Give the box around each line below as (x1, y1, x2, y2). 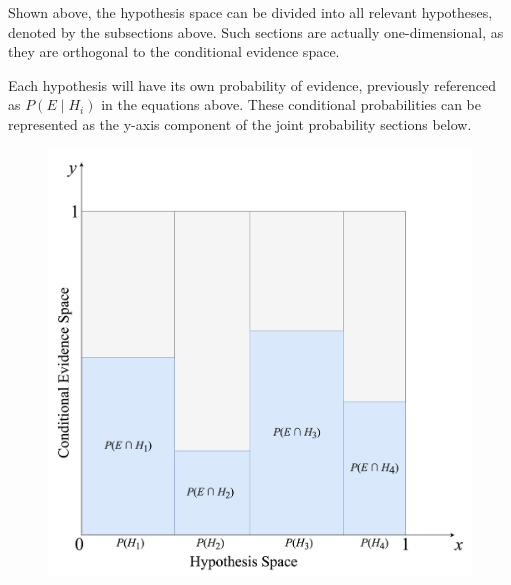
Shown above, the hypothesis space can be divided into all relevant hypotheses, (8, 2, 493, 22)
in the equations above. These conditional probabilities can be (101, 94, 481, 115)
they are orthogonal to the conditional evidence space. (8, 41, 340, 62)
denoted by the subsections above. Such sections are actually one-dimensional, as (8, 21, 504, 42)
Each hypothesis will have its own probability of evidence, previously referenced (8, 74, 496, 95)
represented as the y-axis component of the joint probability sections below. (8, 113, 472, 134)
